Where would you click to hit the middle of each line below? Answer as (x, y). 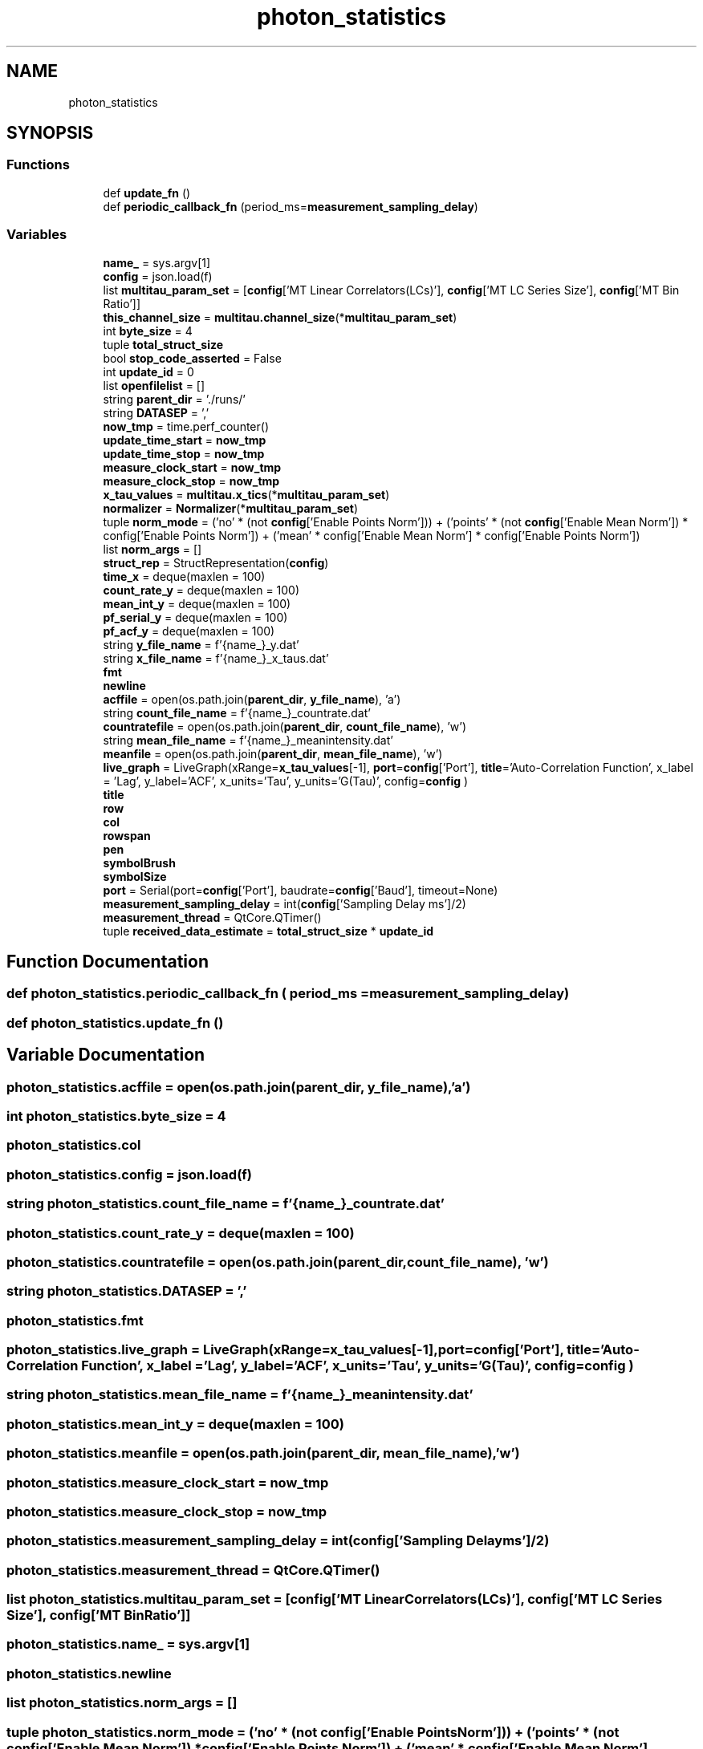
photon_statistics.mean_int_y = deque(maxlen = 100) (175, 1424)
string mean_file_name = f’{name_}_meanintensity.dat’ (248, 740)
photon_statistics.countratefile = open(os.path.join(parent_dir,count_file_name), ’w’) (278, 1262)
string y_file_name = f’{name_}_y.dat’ (201, 644)
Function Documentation (108, 961)
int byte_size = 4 (148, 331)
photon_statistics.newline (89, 1673)
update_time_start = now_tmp (185, 440)
